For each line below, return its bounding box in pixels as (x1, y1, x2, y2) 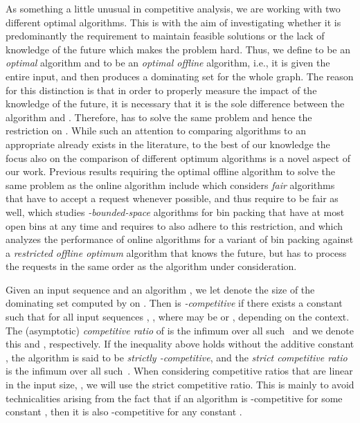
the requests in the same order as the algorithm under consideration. (6, 259, 297, 273)
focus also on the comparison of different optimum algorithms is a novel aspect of (6, 150, 350, 165)
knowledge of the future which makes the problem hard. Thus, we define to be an (6, 42, 351, 56)
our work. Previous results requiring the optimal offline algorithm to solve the (6, 164, 336, 179)
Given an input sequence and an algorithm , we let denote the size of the (6, 282, 315, 296)
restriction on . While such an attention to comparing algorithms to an (6, 123, 307, 138)
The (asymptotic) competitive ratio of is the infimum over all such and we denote (6, 323, 354, 337)
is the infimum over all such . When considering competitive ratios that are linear (6, 363, 353, 378)
